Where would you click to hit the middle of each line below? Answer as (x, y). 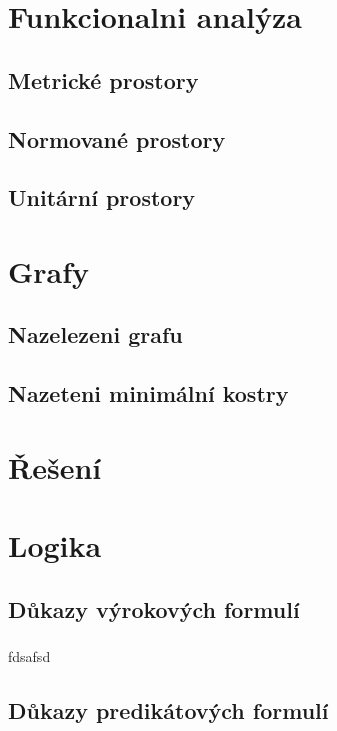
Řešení (55, 466)
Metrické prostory (103, 79)
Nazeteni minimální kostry (148, 393)
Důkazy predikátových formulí (168, 710)
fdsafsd (29, 656)
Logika (55, 545)
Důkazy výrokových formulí (154, 608)
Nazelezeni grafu (95, 334)
